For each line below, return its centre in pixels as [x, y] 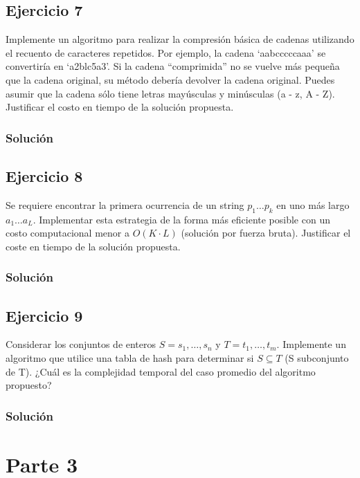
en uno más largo [313, 204]
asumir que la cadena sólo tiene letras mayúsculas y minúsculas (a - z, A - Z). [170, 93]
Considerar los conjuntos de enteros [81, 344]
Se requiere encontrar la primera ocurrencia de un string [125, 204]
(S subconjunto [317, 358]
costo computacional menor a [67, 233]
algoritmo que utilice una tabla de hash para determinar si [130, 358]
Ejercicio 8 [44, 176]
